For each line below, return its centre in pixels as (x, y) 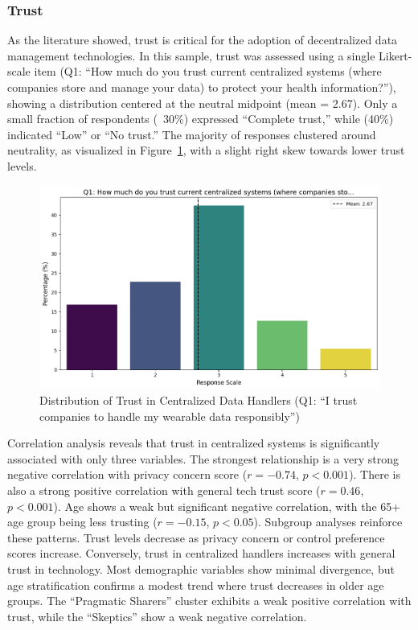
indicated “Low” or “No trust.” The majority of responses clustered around (192, 134)
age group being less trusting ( (82, 522)
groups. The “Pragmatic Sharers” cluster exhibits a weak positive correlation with (209, 601)
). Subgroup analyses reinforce (328, 522)
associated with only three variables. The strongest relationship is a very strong (203, 458)
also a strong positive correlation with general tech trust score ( (164, 490)
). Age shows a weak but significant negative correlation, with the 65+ (227, 506)
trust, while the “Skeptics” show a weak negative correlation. (157, 616)
